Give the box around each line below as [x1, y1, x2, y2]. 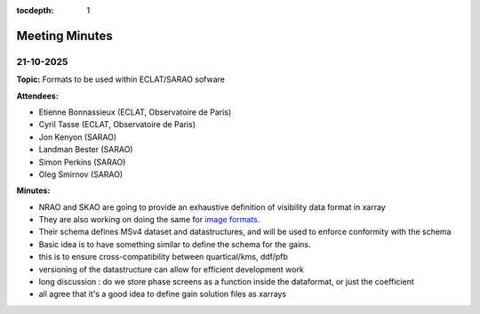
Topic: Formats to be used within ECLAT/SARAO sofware [16, 74, 226, 85]
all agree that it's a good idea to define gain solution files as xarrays [38, 289, 287, 300]
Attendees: [16, 90, 60, 101]
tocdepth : [16, 5, 54, 15]
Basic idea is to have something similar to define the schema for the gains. [38, 238, 311, 249]
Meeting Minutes [16, 28, 113, 44]
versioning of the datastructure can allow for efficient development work [38, 263, 304, 275]
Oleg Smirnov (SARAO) [38, 169, 124, 180]
